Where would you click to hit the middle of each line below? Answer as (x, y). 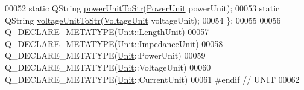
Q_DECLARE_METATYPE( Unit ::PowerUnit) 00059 (105, 55)
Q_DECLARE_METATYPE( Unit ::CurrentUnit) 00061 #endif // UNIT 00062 (152, 79)
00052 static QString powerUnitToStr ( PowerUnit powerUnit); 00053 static (142, 8)
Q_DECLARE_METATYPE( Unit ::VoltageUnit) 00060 (108, 67)
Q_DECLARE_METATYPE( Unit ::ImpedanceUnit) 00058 (114, 43)
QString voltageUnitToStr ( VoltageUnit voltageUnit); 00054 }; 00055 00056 (143, 20)
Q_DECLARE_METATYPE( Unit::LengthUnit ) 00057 (107, 32)
